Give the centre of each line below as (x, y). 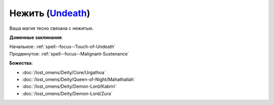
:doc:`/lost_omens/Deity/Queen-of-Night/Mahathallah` (79, 79)
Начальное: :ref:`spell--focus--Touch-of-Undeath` (63, 47)
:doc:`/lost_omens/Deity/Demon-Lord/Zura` (67, 93)
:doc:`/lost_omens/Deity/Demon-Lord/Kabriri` (69, 86)
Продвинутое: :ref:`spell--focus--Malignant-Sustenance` (69, 54)
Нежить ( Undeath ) (50, 13)
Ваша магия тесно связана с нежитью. (52, 28)
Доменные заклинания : (36, 37)
